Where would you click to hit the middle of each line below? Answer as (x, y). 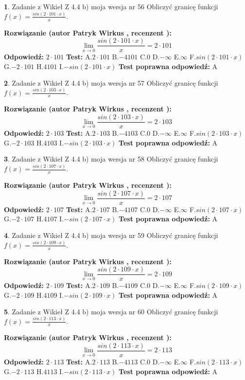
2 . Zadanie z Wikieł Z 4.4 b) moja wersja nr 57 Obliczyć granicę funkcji (111, 82)
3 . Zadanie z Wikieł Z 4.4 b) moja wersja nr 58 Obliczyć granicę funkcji (111, 159)
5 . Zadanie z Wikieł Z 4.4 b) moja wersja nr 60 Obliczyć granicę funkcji (111, 311)
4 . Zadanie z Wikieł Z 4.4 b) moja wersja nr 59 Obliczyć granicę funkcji (111, 235)
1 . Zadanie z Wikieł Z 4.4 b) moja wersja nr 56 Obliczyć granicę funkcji (111, 6)
